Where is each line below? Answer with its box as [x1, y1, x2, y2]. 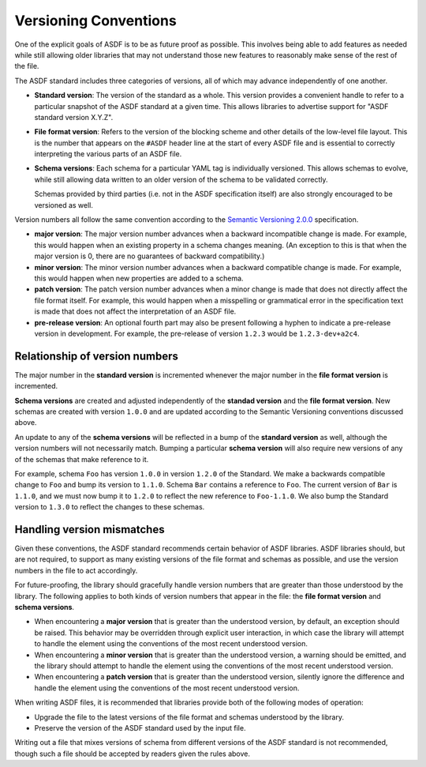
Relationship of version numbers [14, 349, 179, 363]
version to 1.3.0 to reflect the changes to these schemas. [14, 502, 205, 512]
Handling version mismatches [14, 522, 165, 536]
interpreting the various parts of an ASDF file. [34, 149, 182, 159]
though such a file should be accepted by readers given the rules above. [14, 749, 251, 758]
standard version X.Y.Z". [34, 112, 114, 122]
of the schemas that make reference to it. [14, 454, 149, 464]
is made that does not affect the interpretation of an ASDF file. [34, 306, 237, 316]
